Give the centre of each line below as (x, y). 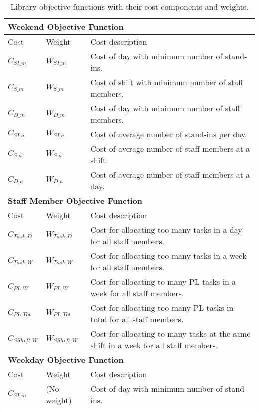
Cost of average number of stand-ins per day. (169, 134)
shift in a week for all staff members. (154, 345)
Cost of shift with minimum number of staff (167, 82)
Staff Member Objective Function (75, 201)
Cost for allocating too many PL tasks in (162, 307)
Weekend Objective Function (66, 27)
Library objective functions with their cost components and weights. (129, 7)
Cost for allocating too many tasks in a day (166, 229)
